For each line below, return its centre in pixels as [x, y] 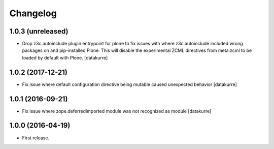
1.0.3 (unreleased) [39, 31]
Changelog [33, 13]
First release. [36, 138]
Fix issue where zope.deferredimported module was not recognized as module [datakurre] [117, 111]
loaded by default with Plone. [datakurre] [65, 57]
